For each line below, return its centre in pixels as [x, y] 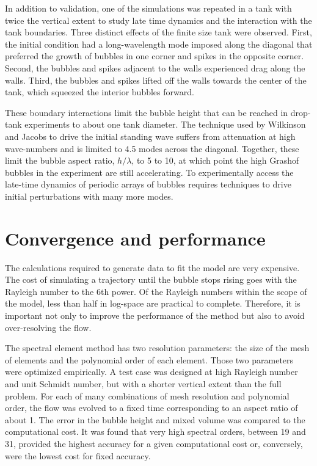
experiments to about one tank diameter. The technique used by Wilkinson [165, 124]
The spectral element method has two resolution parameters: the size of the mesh [157, 348]
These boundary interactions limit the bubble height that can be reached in [147, 112]
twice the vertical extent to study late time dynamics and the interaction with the [158, 20]
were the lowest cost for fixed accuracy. [78, 455]
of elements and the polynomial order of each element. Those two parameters [149, 359]
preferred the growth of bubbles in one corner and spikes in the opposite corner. [155, 56]
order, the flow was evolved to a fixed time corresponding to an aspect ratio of [151, 408]
